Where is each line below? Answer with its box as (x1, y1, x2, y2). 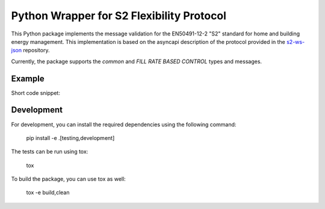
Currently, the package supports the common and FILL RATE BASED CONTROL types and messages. (11, 58, 262, 65)
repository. (23, 47, 50, 54)
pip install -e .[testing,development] (26, 134, 115, 141)
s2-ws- (286, 38, 305, 45)
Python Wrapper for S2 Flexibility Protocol (11, 9, 227, 22)
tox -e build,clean (26, 189, 70, 196)
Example (11, 73, 45, 83)
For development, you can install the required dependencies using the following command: (11, 121, 237, 128)
